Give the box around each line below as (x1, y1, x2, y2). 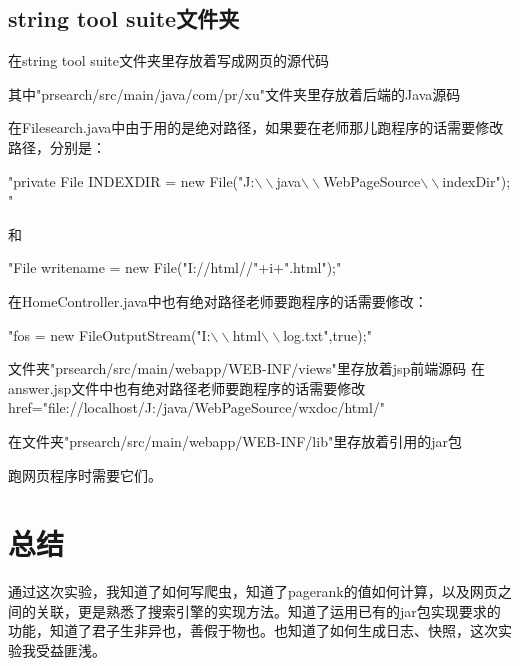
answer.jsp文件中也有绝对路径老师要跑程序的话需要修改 (8, 377, 366, 398)
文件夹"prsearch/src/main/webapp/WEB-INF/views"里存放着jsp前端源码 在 (8, 358, 485, 379)
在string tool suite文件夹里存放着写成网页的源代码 (8, 50, 330, 71)
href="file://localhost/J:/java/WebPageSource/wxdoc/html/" (8, 397, 386, 418)
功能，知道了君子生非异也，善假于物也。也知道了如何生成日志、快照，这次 (8, 620, 498, 641)
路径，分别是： (8, 136, 106, 157)
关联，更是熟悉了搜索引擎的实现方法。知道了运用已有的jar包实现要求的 (35, 600, 501, 621)
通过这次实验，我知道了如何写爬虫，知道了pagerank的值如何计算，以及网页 (8, 581, 498, 602)
